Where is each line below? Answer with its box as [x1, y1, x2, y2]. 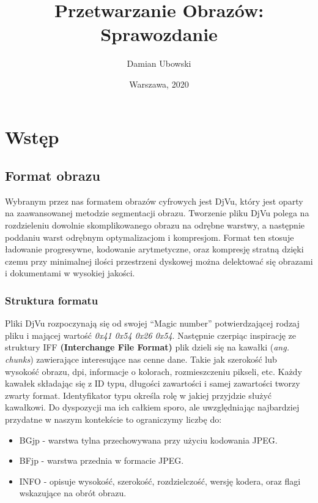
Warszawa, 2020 [129, 77, 189, 90]
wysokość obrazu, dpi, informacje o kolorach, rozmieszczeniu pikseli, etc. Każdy [5, 365, 302, 377]
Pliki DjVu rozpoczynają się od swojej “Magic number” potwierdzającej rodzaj [5, 317, 300, 330]
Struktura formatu [5, 292, 98, 308]
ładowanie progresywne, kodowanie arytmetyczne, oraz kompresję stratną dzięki [5, 243, 304, 255]
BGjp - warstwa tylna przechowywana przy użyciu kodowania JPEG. [19, 433, 278, 446]
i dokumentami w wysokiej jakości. [5, 267, 135, 279]
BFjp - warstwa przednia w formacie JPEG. [19, 454, 184, 467]
